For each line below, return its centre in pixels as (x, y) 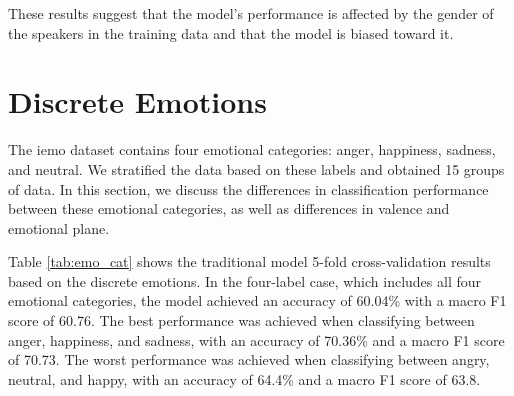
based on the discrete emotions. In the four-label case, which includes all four (244, 280)
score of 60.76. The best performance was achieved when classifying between (241, 320)
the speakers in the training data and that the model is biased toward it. (231, 32)
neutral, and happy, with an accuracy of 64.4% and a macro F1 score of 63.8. (244, 378)
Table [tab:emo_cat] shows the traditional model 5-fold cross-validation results (249, 261)
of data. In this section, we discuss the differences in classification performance (248, 188)
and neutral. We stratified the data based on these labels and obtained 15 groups (256, 168)
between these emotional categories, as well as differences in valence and (229, 208)
